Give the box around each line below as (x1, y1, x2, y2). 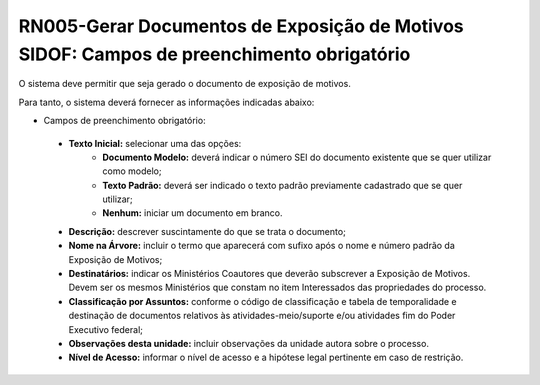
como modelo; (102, 165, 162, 177)
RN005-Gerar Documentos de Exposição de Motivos (18, 15, 464, 37)
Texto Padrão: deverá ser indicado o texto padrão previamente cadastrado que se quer (102, 179, 463, 191)
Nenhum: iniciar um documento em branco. (102, 207, 284, 219)
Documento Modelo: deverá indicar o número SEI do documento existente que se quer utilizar (102, 151, 492, 163)
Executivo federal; (68, 323, 144, 335)
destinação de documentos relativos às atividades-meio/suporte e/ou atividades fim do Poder (68, 310, 456, 322)
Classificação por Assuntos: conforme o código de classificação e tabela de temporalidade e (68, 295, 457, 307)
